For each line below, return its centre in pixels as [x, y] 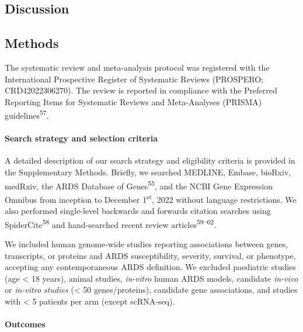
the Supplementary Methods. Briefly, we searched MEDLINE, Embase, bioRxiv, [148, 172]
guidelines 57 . [27, 115]
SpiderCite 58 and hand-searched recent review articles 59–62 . [111, 223]
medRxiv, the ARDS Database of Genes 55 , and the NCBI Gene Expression [139, 185]
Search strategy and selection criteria [81, 138]
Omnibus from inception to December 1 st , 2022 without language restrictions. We [151, 198]
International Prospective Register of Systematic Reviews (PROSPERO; [134, 79]
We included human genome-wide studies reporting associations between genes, [147, 243]
